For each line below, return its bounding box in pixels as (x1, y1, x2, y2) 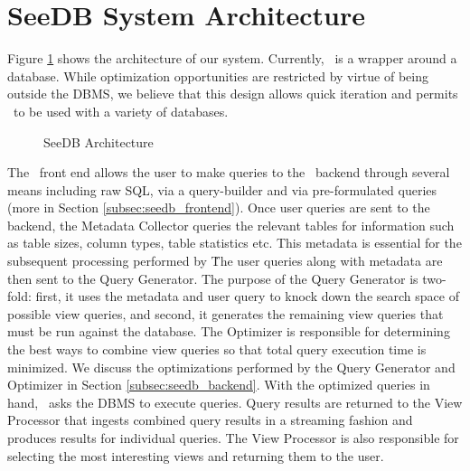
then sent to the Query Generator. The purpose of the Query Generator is (7, 268, 418, 287)
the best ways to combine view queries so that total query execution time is (7, 340, 427, 359)
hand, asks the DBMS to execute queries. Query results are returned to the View (7, 392, 463, 411)
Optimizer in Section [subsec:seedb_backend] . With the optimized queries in (7, 375, 430, 394)
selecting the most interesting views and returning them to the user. (7, 446, 384, 465)
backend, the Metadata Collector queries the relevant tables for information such (7, 215, 455, 234)
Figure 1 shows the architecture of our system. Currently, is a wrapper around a (7, 49, 457, 68)
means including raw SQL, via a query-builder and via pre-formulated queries (7, 180, 437, 199)
